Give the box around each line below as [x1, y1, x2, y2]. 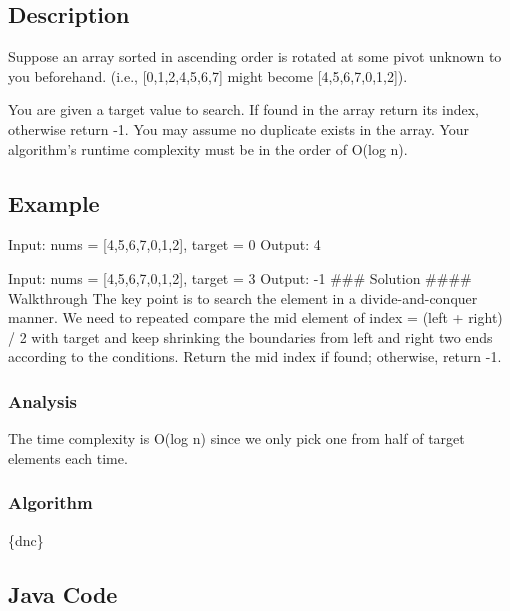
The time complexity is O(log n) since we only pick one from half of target [8, 428, 465, 449]
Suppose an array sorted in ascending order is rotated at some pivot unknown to [8, 46, 502, 67]
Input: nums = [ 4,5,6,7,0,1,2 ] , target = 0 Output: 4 [8, 234, 321, 255]
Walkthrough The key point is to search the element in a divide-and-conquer [8, 287, 478, 308]
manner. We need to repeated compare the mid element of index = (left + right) [8, 307, 503, 328]
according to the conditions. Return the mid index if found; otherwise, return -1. [8, 346, 502, 367]
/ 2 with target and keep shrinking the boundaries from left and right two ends [8, 326, 493, 347]
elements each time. [8, 447, 128, 468]
